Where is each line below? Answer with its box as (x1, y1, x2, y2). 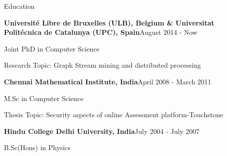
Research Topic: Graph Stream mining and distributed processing (4, 60, 201, 70)
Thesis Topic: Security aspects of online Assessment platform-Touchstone (4, 109, 224, 120)
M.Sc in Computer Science (4, 93, 84, 103)
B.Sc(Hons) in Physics (4, 142, 71, 153)
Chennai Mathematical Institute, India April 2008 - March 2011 (4, 76, 211, 86)
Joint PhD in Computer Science (4, 43, 100, 53)
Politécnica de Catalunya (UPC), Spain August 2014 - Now (4, 27, 198, 37)
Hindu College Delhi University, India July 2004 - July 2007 (4, 126, 200, 136)
